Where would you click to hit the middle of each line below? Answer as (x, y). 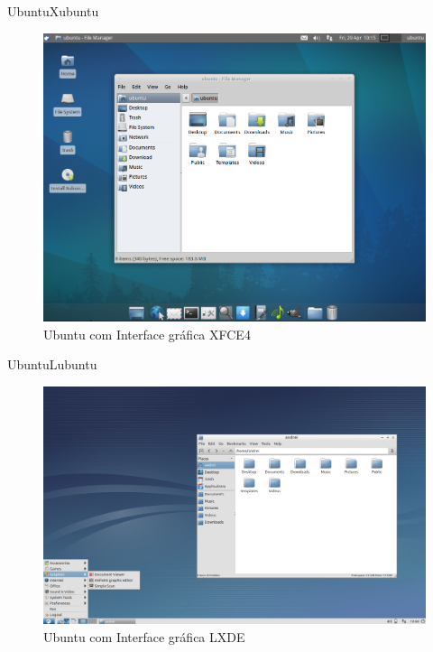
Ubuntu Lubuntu (52, 364)
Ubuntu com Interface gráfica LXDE (144, 637)
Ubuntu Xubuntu (53, 11)
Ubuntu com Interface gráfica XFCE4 (147, 334)
